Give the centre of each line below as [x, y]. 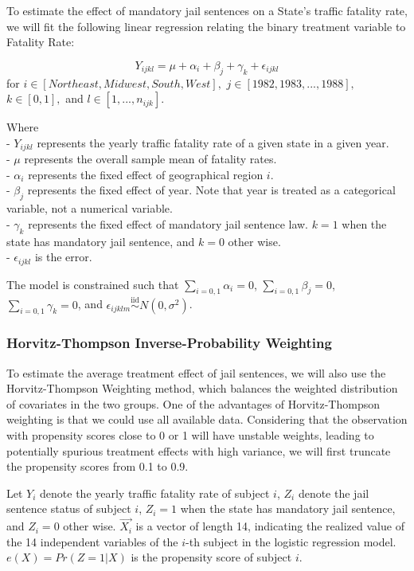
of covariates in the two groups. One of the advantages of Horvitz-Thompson [193, 403]
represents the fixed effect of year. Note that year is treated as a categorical [211, 190]
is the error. [63, 257]
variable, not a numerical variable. [90, 208]
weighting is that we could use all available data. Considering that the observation [207, 419]
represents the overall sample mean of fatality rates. [150, 159]
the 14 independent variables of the [92, 541]
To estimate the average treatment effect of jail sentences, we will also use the [196, 372]
